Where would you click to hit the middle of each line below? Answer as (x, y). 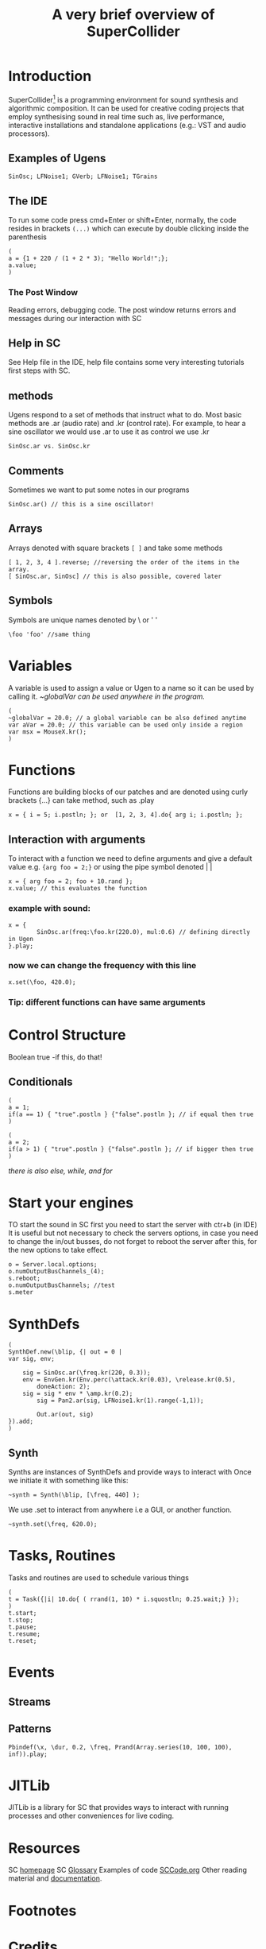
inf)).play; (28, 1754)
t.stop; (21, 1620)
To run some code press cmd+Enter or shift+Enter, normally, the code (122, 220)
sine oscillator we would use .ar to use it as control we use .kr (109, 432)
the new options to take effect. (58, 1250)
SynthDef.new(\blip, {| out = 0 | (66, 1352)
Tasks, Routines (62, 1556)
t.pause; (23, 1627)
